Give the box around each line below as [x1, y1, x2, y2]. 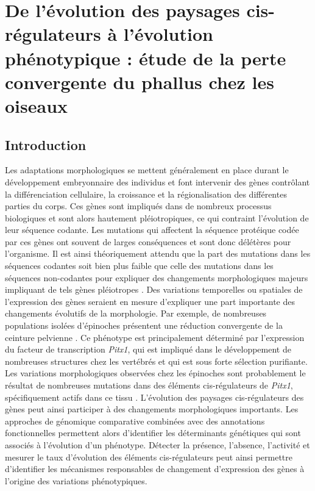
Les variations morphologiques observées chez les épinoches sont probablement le [5, 367, 306, 379]
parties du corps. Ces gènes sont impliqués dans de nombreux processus [5, 199, 272, 212]
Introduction [5, 135, 87, 154]
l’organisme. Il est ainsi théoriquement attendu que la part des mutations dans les [5, 247, 311, 260]
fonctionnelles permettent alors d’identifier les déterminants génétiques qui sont [5, 426, 301, 439]
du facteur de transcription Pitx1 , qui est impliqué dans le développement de [5, 343, 291, 356]
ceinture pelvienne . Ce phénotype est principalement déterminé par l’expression [5, 331, 305, 343]
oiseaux [5, 93, 68, 118]
